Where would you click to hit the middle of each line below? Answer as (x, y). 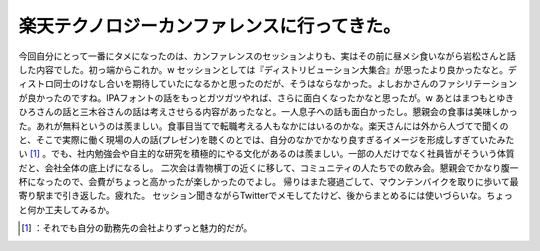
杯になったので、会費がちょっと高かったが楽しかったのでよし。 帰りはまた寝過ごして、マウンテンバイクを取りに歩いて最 (268, 182)
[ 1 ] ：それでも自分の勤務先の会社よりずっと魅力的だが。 (137, 228)
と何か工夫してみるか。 (66, 209)
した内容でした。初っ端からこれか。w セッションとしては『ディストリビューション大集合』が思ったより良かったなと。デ (267, 69)
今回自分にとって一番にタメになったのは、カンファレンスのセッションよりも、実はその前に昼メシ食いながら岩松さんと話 (267, 56)
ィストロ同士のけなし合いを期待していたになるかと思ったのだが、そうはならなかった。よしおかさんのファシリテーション (268, 84)
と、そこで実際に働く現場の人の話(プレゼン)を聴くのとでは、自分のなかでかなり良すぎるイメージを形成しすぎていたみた (266, 139)
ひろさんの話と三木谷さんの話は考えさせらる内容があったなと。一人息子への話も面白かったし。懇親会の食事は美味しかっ (268, 112)
